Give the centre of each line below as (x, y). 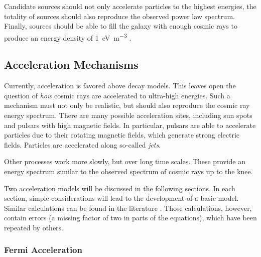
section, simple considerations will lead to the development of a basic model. (121, 198)
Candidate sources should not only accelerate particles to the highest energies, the (130, 6)
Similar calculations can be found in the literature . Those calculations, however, (128, 208)
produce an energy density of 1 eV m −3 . (68, 37)
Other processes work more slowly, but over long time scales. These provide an (125, 161)
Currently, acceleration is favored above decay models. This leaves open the (120, 86)
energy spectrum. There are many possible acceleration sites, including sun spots (128, 115)
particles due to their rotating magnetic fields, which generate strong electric (122, 135)
